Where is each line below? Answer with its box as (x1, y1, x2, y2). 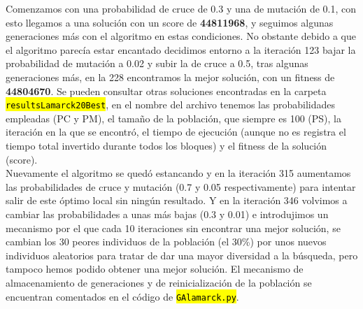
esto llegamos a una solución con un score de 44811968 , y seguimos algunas (6, 15, 334, 29)
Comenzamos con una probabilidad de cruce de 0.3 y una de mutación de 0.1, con (6, 1, 357, 15)
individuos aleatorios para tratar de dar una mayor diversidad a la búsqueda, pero (6, 247, 358, 262)
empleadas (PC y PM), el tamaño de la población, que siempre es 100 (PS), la (6, 110, 341, 125)
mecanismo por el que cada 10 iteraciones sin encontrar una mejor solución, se (6, 220, 341, 235)
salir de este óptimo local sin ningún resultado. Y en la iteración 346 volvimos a (6, 193, 348, 208)
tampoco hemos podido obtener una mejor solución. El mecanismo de (6, 261, 304, 276)
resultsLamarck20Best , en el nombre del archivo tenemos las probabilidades (6, 97, 335, 112)
